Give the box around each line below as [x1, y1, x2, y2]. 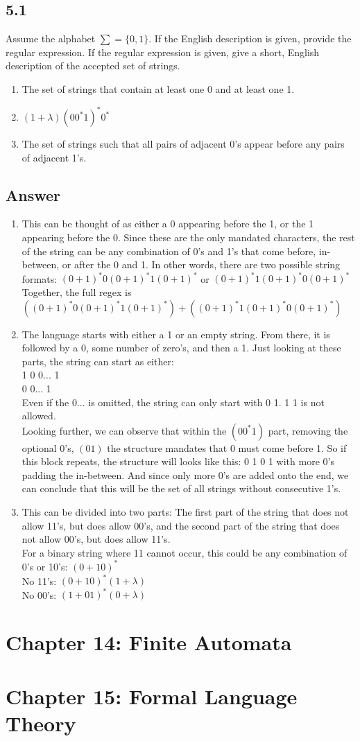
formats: [22, 271, 58, 286]
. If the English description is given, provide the [148, 31, 352, 46]
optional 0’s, [22, 440, 74, 455]
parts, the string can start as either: [22, 354, 174, 368]
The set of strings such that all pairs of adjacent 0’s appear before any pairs [22, 137, 345, 151]
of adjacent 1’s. [22, 150, 87, 164]
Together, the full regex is [22, 284, 132, 299]
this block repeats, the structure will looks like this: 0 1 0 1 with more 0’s [22, 454, 334, 469]
